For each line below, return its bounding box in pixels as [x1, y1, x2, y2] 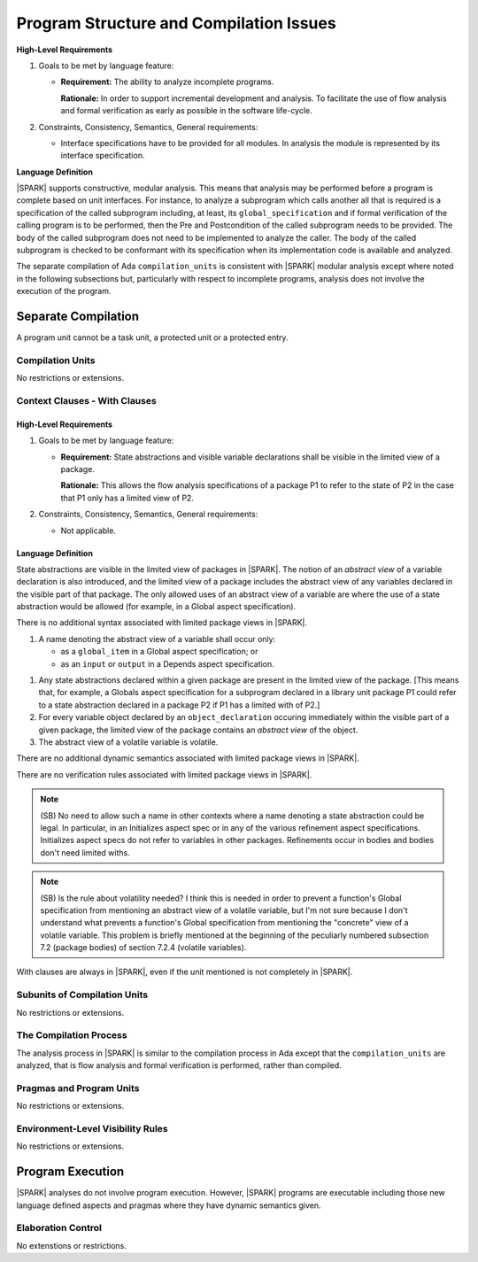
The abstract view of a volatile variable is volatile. [38, 737, 219, 747]
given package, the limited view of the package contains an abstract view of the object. [38, 724, 358, 735]
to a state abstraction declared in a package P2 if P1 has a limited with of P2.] [38, 700, 320, 710]
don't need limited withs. [40, 847, 130, 858]
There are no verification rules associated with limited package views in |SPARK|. [16, 769, 312, 779]
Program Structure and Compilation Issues [16, 13, 336, 33]
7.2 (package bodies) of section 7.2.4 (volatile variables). [40, 942, 247, 953]
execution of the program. [16, 286, 112, 297]
